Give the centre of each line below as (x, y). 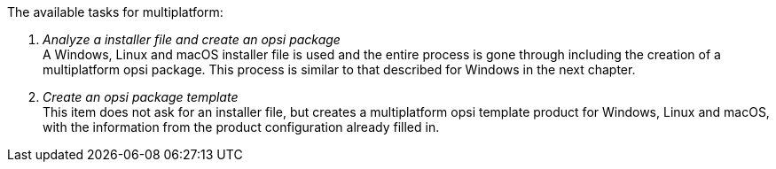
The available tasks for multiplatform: (115, 12)
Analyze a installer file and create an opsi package (192, 39)
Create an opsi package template (141, 97)
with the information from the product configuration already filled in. (241, 127)
